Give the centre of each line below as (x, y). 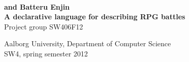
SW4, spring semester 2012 (46, 53)
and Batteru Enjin (37, 6)
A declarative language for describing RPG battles (95, 17)
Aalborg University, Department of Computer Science (88, 43)
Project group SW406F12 (44, 26)
